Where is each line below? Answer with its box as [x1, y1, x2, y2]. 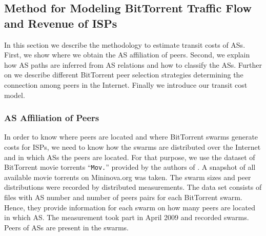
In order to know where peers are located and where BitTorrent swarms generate [4, 131, 258, 142]
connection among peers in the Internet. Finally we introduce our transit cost [4, 79, 248, 90]
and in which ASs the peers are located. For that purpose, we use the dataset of [4, 151, 255, 162]
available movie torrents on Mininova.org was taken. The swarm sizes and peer [4, 171, 251, 182]
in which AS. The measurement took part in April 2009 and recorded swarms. [4, 212, 249, 223]
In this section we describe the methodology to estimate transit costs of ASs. [4, 39, 245, 50]
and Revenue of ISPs [4, 15, 117, 31]
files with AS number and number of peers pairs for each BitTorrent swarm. [4, 192, 242, 202]
